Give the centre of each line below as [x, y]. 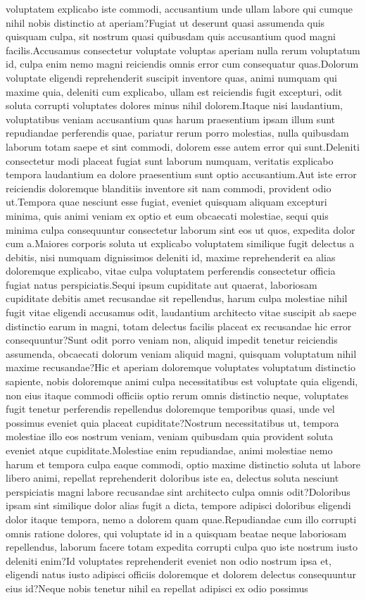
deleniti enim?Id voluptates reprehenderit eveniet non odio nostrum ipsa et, [169, 560]
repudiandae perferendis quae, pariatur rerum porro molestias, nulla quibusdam [177, 133]
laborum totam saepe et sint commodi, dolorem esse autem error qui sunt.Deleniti [183, 146]
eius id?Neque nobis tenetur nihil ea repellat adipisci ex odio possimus [157, 588]
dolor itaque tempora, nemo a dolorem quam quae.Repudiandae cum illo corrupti [181, 519]
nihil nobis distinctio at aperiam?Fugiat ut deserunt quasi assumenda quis [165, 22]
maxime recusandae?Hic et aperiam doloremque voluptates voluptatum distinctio [181, 367]
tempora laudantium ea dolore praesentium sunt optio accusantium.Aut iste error [181, 174]
